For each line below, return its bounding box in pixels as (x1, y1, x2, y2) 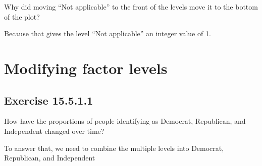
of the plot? (4, 11, 40, 22)
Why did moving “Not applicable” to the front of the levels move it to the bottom (4, 2, 258, 12)
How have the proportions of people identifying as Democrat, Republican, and (4, 116, 246, 126)
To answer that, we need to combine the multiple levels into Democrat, (4, 142, 224, 153)
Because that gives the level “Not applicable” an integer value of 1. (4, 28, 211, 39)
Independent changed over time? (4, 125, 104, 136)
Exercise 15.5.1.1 (4, 92, 93, 108)
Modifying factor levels (4, 57, 168, 78)
